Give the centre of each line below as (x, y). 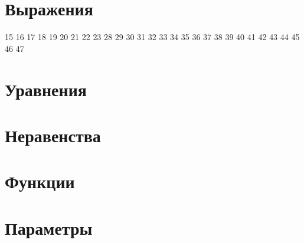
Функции (40, 181)
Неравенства (53, 135)
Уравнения (46, 89)
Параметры (49, 227)
